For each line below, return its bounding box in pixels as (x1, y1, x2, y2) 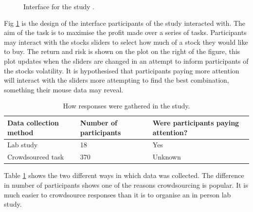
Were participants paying (152, 117, 239, 127)
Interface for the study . (23, 1, 95, 11)
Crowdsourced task (7, 152, 64, 162)
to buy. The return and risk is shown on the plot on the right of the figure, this (4, 46, 240, 56)
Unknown (152, 152, 181, 162)
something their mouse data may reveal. (4, 84, 124, 94)
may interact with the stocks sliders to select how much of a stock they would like (4, 36, 248, 47)
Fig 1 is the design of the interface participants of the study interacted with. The (4, 18, 246, 28)
